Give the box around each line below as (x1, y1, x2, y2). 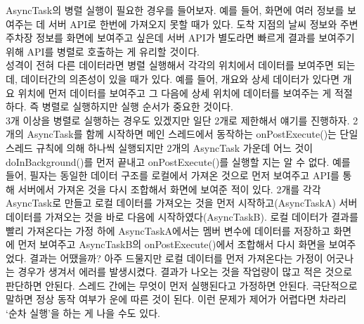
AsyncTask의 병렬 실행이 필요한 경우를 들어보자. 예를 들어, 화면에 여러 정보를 (6, 3, 344, 17)
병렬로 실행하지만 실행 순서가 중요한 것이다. (41, 99, 233, 114)
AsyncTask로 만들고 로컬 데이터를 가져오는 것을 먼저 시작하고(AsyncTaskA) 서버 (6, 195, 358, 210)
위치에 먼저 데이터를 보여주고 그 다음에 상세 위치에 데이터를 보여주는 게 (18, 85, 332, 100)
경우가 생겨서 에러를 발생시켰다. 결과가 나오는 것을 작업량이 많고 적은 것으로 (18, 264, 353, 279)
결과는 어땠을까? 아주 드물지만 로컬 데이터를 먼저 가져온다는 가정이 (30, 250, 323, 265)
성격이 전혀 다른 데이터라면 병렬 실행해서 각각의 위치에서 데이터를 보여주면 (6, 58, 334, 72)
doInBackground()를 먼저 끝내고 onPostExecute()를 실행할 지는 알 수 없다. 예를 (6, 154, 351, 169)
